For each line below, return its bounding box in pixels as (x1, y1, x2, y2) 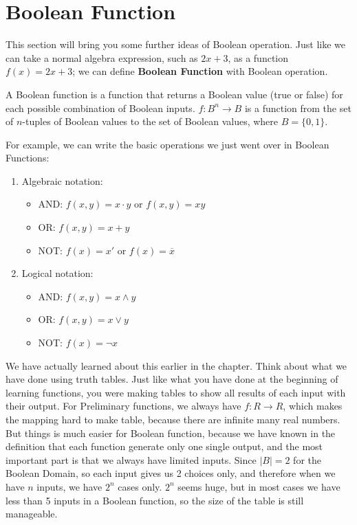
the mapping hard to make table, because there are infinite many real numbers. (6, 412, 340, 426)
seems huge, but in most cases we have (177, 479, 340, 493)
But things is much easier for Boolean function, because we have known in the (6, 425, 336, 440)
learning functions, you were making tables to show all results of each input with (6, 385, 346, 399)
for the (293, 452, 321, 467)
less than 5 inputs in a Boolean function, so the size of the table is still (6, 493, 304, 507)
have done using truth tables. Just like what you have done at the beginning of (6, 372, 338, 386)
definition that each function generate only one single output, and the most (6, 439, 323, 454)
